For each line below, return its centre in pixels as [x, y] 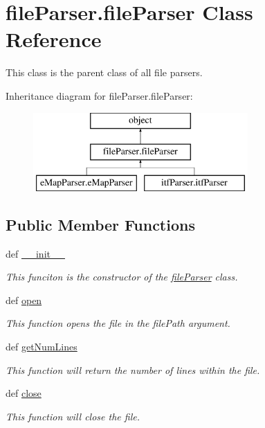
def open [24, 300]
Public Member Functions [100, 224]
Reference [54, 39]
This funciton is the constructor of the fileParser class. [122, 277]
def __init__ [35, 253]
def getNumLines [42, 347]
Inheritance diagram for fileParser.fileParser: [99, 95]
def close [24, 393]
